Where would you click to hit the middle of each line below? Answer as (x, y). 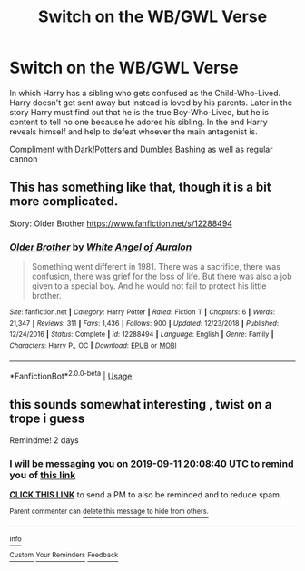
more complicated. (64, 202)
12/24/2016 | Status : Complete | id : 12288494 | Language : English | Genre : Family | (142, 335)
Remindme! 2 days (44, 440)
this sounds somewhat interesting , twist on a (141, 404)
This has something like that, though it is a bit (140, 187)
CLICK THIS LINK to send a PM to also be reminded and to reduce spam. (146, 495)
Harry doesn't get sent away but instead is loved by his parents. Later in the (151, 103)
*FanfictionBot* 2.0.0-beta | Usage (71, 375)
